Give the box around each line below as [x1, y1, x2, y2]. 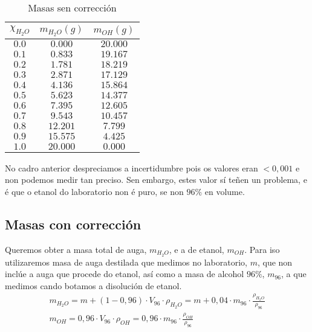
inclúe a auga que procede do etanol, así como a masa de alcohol [5, 267, 244, 280]
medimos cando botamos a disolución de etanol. [5, 279, 182, 292]
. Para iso [244, 243, 280, 255]
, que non [257, 255, 293, 268]
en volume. [204, 185, 245, 197]
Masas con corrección [5, 214, 141, 233]
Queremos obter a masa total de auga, [5, 243, 147, 255]
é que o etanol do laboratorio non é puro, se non [5, 185, 184, 197]
